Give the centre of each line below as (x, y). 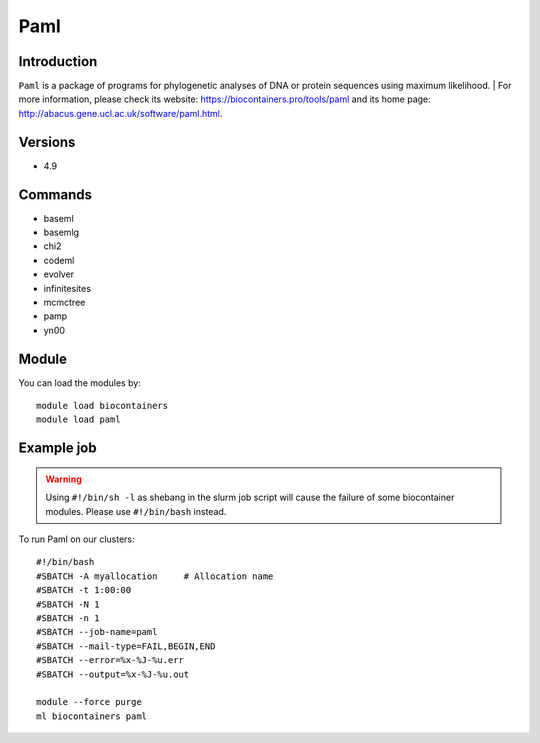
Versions (47, 141)
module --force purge (89, 702)
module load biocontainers (102, 406)
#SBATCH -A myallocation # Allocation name (155, 576)
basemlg (61, 232)
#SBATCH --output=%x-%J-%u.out (113, 674)
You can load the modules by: (80, 382)
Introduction (58, 61)
